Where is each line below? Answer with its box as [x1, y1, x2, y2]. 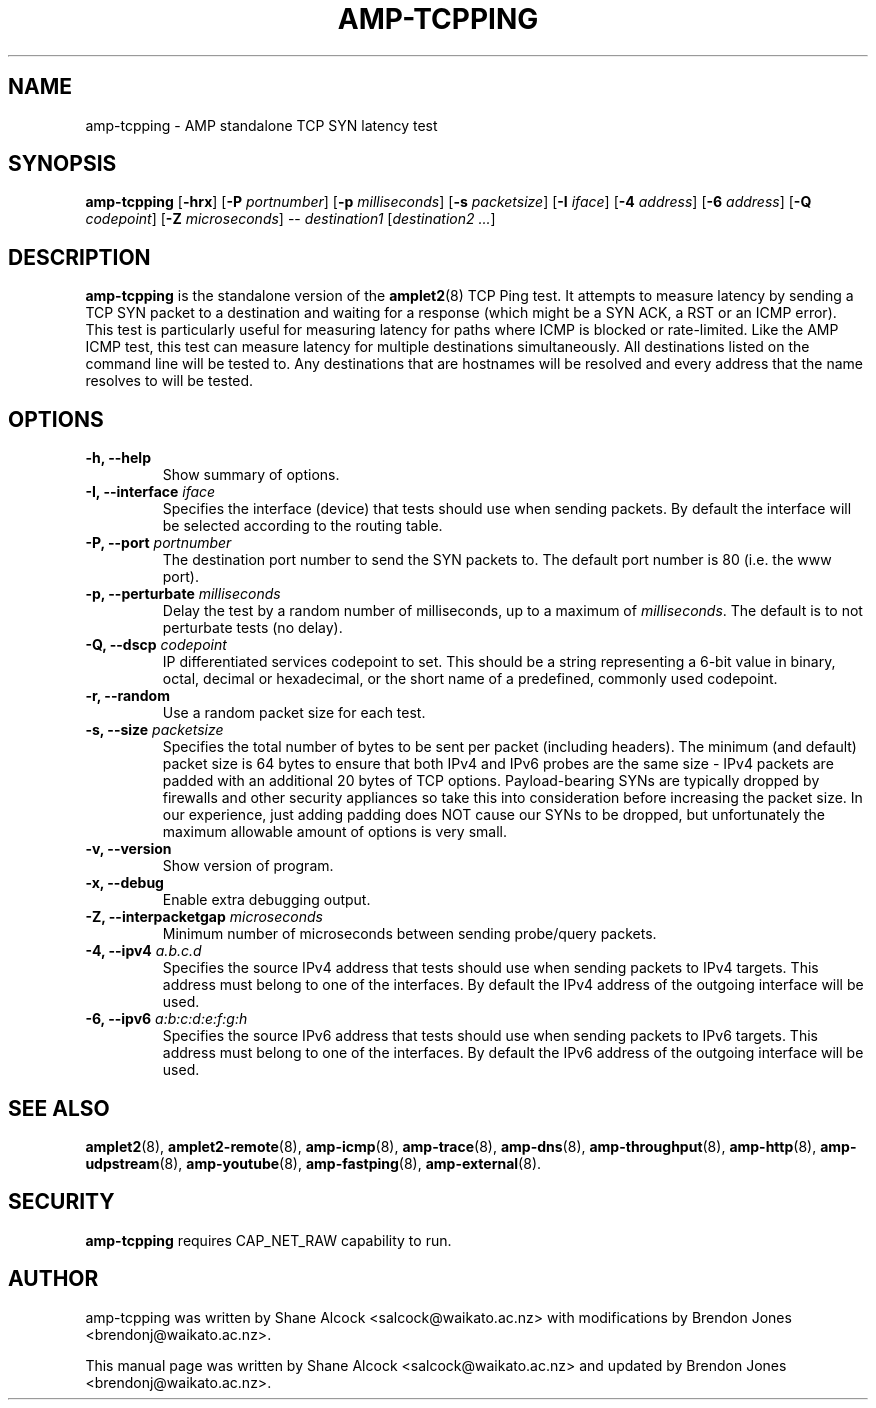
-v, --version [85, 840, 172, 858]
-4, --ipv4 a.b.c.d [85, 942, 202, 960]
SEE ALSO [8, 1095, 110, 1121]
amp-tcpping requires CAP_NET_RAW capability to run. [85, 1231, 452, 1249]
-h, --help [85, 449, 151, 467]
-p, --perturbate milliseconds [85, 585, 281, 603]
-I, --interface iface [85, 483, 216, 501]
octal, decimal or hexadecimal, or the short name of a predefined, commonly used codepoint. [162, 670, 778, 688]
